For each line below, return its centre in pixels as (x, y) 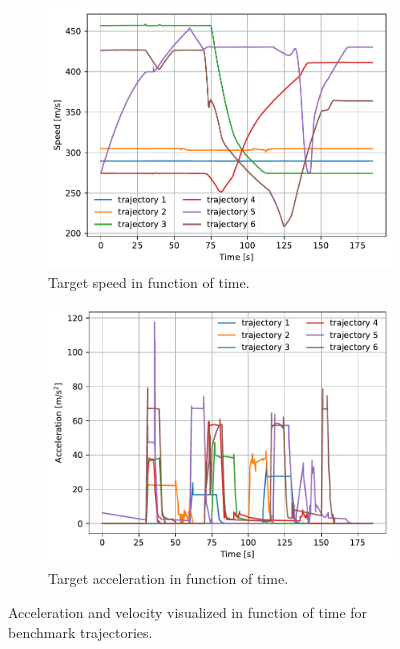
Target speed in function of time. (149, 281)
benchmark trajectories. (80, 631)
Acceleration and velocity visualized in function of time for (188, 612)
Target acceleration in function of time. (168, 578)
